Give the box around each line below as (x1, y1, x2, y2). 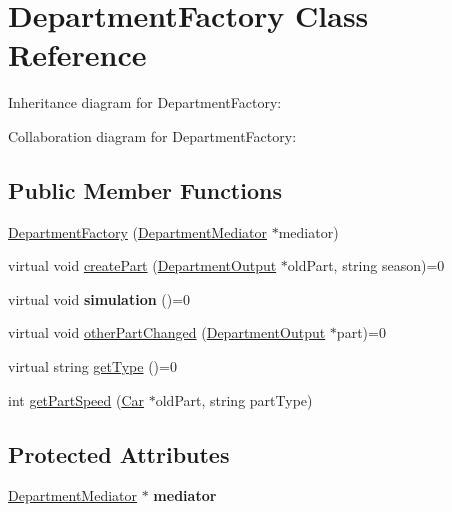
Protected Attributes (8, 438, 230, 469)
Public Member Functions (8, 174, 282, 205)
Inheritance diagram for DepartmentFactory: (8, 92, 282, 113)
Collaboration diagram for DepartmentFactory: (8, 125, 297, 146)
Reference (8, 34, 147, 75)
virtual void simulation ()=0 (8, 288, 191, 309)
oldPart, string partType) (155, 389, 313, 410)
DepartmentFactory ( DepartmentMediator (8, 221, 267, 242)
